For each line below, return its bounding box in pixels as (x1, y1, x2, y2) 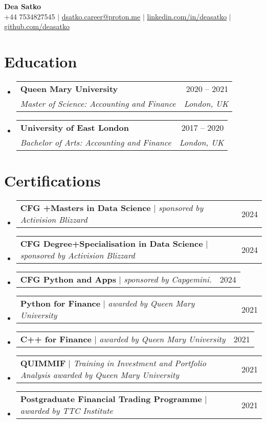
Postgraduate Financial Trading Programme (20, 393, 202, 405)
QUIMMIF (20, 357, 66, 369)
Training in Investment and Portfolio (73, 357, 206, 369)
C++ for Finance (20, 333, 92, 345)
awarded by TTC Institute (20, 405, 113, 417)
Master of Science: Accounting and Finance (20, 97, 176, 109)
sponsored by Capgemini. (124, 273, 212, 286)
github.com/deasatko (4, 21, 70, 32)
